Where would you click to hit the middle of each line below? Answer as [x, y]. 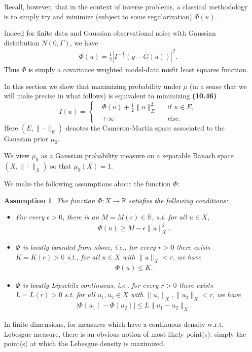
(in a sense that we [218, 86]
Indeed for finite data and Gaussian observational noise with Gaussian [110, 33]
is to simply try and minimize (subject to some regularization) [98, 16]
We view [17, 155]
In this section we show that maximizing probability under [92, 86]
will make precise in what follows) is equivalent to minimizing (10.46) [110, 96]
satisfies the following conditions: [178, 200]
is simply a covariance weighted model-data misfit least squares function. [138, 69]
